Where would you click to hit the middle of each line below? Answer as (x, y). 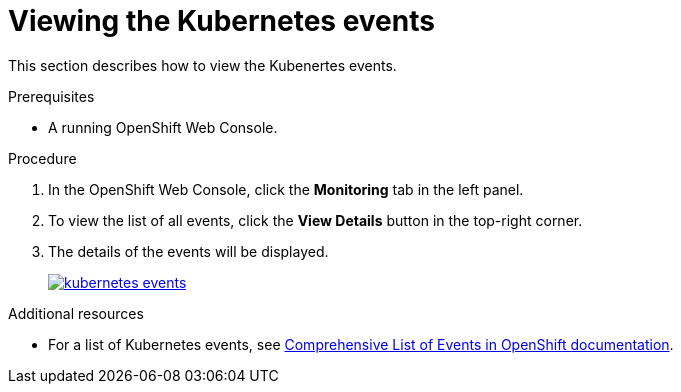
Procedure (42, 158)
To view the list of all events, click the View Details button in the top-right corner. (315, 220)
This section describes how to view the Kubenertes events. (202, 65)
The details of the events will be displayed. (188, 251)
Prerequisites (51, 96)
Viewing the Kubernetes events (221, 21)
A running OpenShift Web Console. (163, 127)
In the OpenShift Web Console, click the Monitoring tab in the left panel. (286, 189)
